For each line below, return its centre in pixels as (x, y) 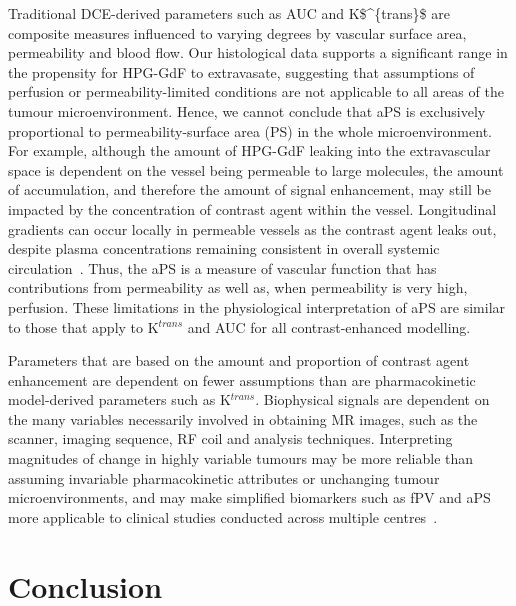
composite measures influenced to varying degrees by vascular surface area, (237, 32)
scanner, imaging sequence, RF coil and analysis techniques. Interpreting (230, 438)
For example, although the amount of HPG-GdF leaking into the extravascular (249, 150)
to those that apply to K (83, 326)
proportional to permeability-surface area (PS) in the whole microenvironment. (250, 130)
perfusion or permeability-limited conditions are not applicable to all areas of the (256, 91)
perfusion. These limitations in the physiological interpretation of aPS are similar (257, 306)
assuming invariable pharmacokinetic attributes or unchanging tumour (224, 477)
